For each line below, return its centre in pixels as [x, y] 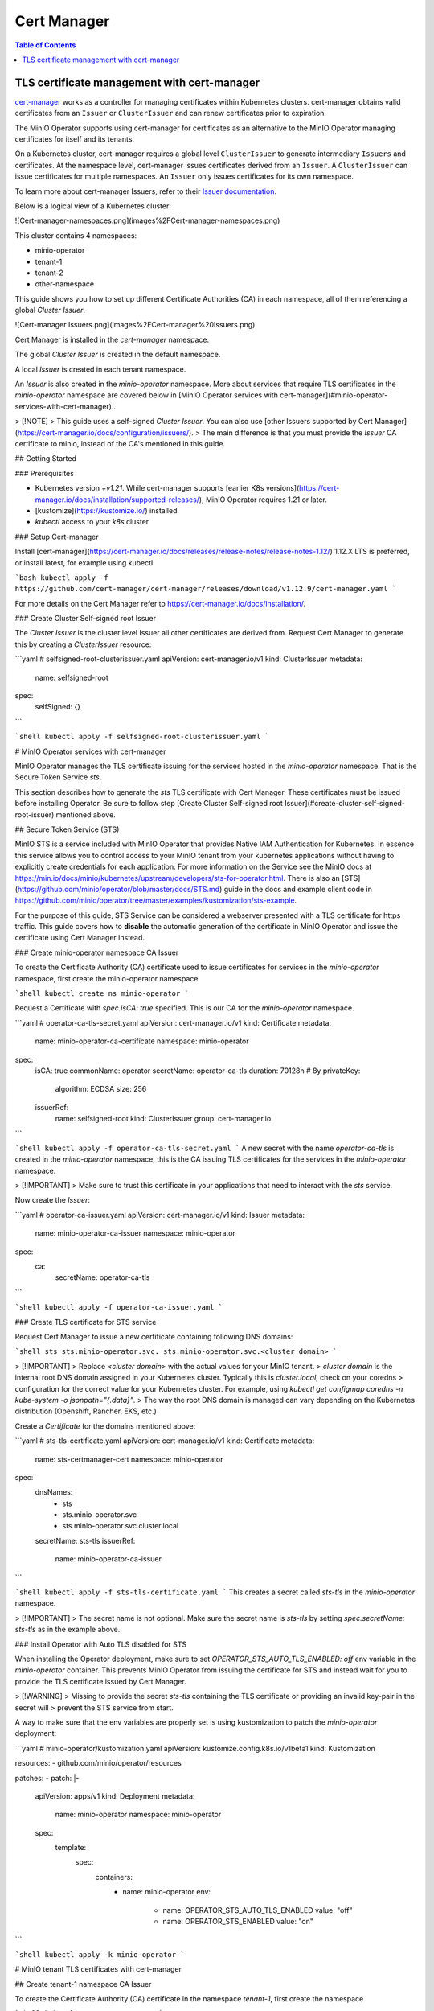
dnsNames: [54, 1492]
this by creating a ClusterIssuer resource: [83, 644]
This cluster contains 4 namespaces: [76, 235]
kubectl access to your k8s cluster [92, 522]
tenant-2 [49, 273]
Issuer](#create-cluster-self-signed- [345, 804]
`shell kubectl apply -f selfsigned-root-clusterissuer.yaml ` [142, 737]
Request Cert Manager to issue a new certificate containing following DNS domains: [154, 1337]
